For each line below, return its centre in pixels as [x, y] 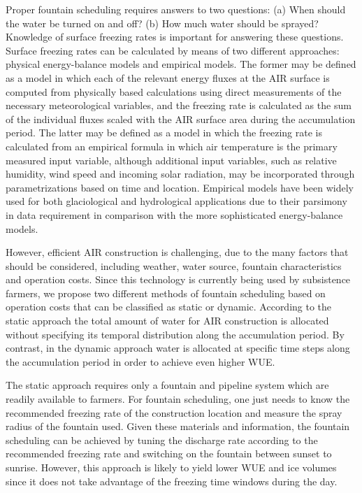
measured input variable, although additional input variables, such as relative [171, 160]
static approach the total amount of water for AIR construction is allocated [167, 321]
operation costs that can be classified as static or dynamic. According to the [169, 307]
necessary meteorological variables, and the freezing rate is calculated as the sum [179, 105]
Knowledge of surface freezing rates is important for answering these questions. [175, 37]
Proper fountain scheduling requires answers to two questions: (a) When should [176, 9]
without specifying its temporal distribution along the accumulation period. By [175, 334]
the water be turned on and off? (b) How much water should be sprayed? [162, 23]
